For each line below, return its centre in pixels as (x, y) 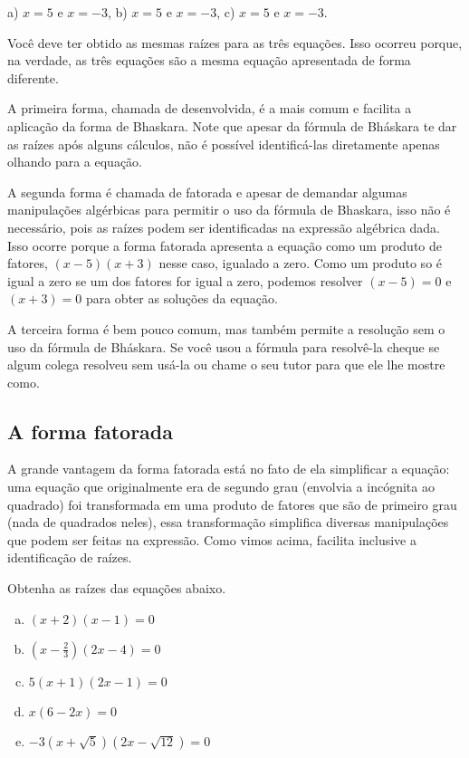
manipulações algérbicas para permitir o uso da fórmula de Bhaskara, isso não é (229, 210)
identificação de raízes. (70, 557)
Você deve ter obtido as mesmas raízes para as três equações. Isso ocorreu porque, (235, 42)
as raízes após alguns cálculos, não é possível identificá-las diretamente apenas (224, 144)
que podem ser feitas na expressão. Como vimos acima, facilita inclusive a (212, 539)
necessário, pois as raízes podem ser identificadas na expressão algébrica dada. (224, 227)
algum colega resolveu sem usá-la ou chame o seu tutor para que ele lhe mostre (226, 365)
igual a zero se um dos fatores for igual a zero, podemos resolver (185, 280)
